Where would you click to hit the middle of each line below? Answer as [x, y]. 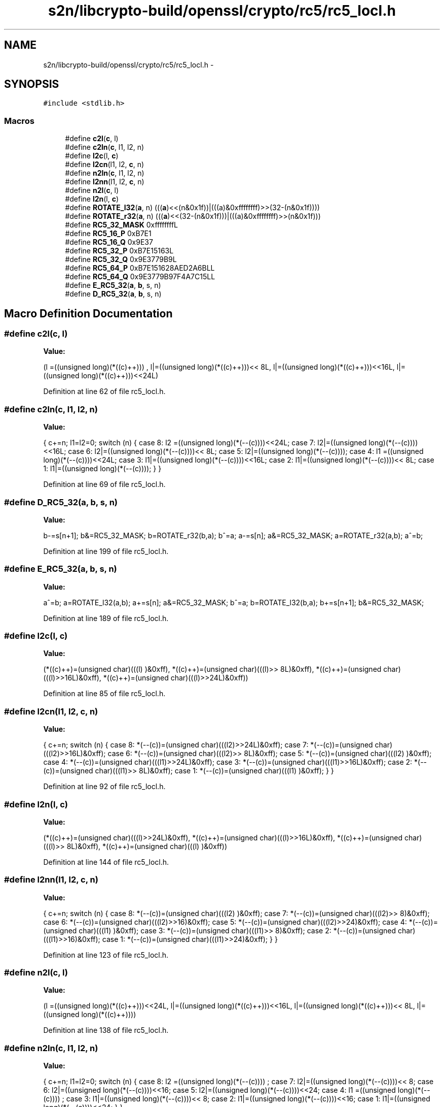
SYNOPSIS [32, 84]
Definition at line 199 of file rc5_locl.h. [106, 551]
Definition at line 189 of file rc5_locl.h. [106, 618]
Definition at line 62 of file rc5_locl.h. [104, 392]
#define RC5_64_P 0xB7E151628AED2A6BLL [140, 268]
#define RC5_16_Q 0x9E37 [109, 242]
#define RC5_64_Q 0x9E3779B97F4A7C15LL [140, 277]
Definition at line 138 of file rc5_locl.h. [106, 1030]
